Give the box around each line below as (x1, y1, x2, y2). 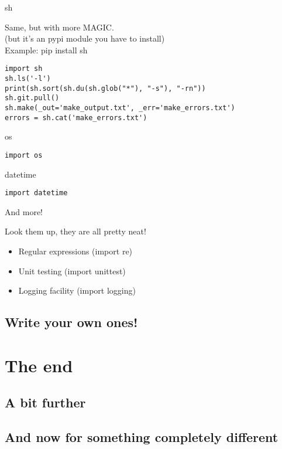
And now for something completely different (5, 428, 278, 446)
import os (5, 151, 43, 159)
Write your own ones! (5, 313, 138, 331)
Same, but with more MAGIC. (5, 21, 114, 33)
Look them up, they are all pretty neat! (5, 225, 146, 237)
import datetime (5, 189, 68, 198)
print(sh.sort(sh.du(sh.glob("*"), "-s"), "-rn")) (5, 84, 206, 93)
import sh (5, 64, 43, 73)
